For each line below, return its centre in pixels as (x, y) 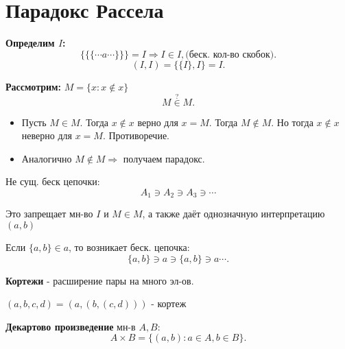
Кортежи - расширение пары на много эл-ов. (100, 280)
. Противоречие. (136, 135)
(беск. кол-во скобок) (230, 55)
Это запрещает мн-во (49, 214)
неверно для (47, 135)
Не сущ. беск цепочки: (53, 181)
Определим (30, 43)
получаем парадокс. (164, 158)
